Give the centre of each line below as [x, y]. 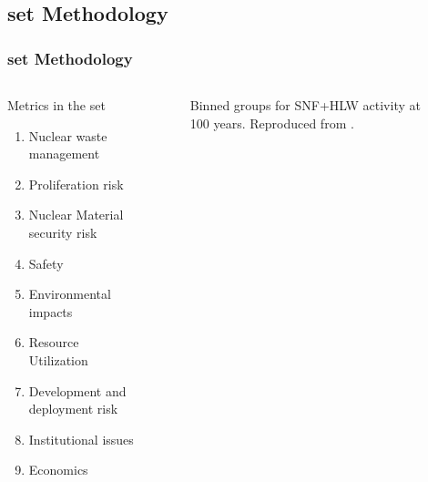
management [64, 154]
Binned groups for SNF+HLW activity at [305, 105]
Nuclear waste [68, 135]
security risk [63, 232]
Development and [77, 390]
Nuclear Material [76, 215]
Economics [58, 470]
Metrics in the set [56, 105]
